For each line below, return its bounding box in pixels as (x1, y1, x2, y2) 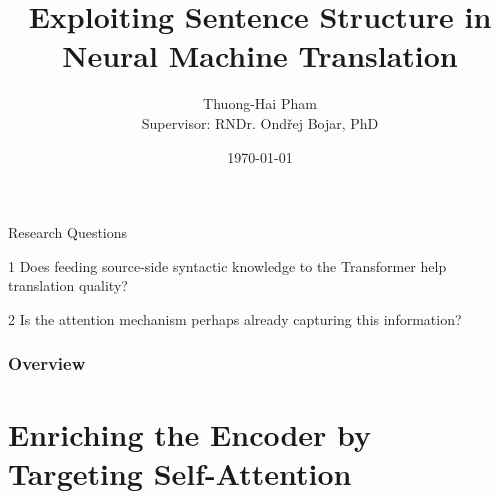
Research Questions (8, 222, 128, 243)
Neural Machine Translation (62, 35, 458, 76)
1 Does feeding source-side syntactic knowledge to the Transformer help (8, 255, 447, 276)
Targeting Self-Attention (8, 452, 352, 493)
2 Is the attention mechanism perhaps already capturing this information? (8, 308, 462, 329)
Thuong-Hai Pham (203, 93, 317, 114)
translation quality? (8, 275, 128, 296)
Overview (8, 351, 86, 376)
